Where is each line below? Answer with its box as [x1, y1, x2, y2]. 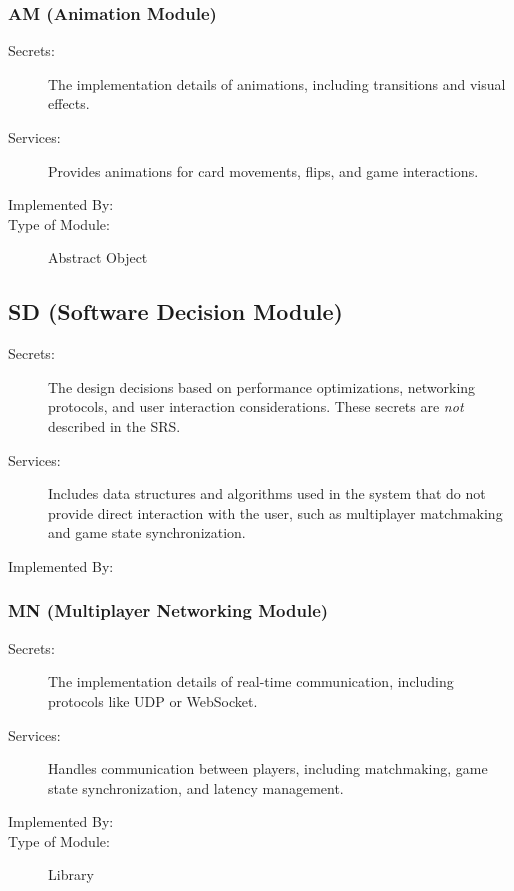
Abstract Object [48, 247, 148, 268]
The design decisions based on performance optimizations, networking [48, 376, 476, 397]
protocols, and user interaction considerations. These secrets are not [48, 396, 464, 417]
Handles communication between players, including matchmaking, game [48, 758, 488, 779]
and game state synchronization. [48, 522, 246, 543]
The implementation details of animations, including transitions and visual [48, 73, 506, 94]
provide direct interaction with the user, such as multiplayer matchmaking [48, 502, 503, 523]
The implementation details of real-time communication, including [48, 671, 454, 692]
